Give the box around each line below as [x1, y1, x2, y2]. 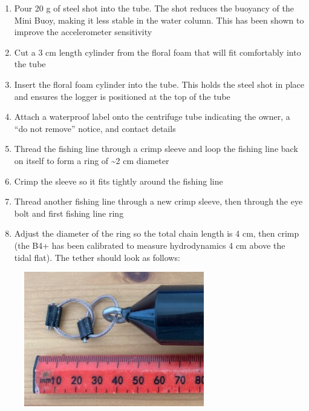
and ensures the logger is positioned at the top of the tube [14, 90, 230, 102]
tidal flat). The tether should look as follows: [14, 251, 180, 263]
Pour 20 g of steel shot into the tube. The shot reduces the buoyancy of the [14, 2, 294, 14]
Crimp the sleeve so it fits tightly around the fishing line [14, 174, 223, 187]
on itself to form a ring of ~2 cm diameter [14, 154, 169, 166]
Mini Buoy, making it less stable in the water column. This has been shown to [14, 13, 304, 26]
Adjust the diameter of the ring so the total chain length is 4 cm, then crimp [14, 227, 299, 240]
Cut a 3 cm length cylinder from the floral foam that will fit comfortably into [14, 45, 301, 58]
